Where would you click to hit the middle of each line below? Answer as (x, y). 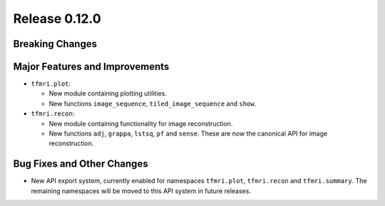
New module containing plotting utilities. (108, 93)
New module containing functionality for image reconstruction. (141, 123)
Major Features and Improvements (91, 67)
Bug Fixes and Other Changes (81, 164)
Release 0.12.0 (57, 19)
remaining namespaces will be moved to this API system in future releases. (141, 191)
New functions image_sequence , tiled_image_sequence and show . (153, 103)
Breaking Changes (55, 44)
